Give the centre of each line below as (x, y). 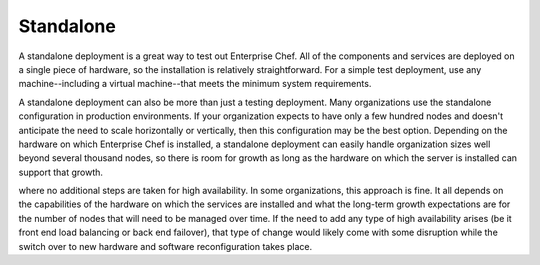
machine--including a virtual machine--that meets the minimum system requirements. (195, 84)
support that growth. (61, 172)
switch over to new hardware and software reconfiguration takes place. (165, 246)
